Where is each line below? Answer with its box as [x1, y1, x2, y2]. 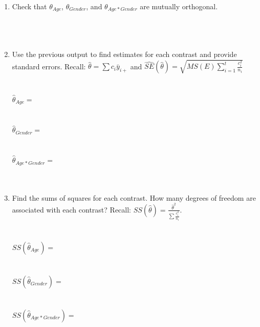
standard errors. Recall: [12, 61, 86, 71]
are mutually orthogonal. [140, 1, 218, 11]
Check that [12, 1, 47, 11]
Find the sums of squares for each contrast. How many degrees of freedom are [12, 192, 256, 203]
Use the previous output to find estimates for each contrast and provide [12, 49, 237, 60]
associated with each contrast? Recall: [12, 204, 131, 215]
